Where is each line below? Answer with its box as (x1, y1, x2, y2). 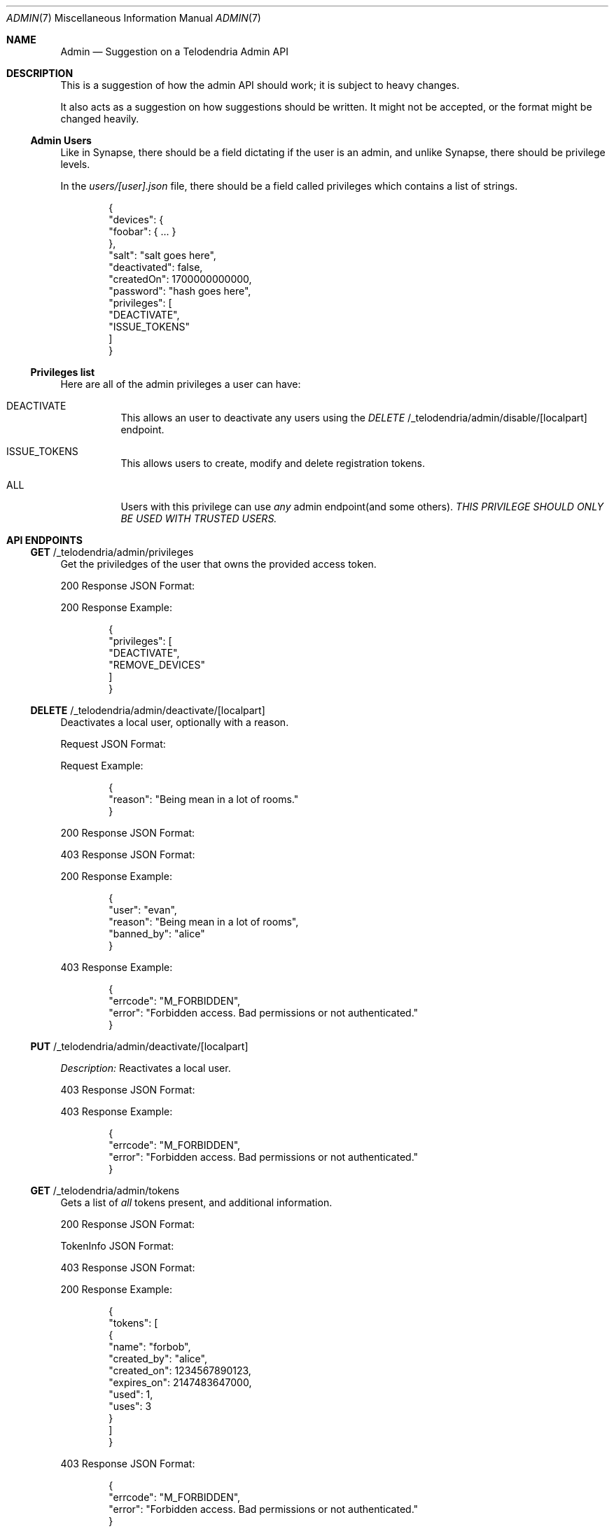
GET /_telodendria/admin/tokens (30, 1185, 180, 1196)
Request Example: (60, 760, 144, 772)
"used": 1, (109, 1388, 153, 1400)
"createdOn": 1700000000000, (109, 273, 252, 285)
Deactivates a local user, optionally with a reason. (60, 716, 289, 728)
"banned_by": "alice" (109, 928, 205, 940)
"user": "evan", (109, 904, 177, 916)
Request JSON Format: (60, 738, 166, 750)
